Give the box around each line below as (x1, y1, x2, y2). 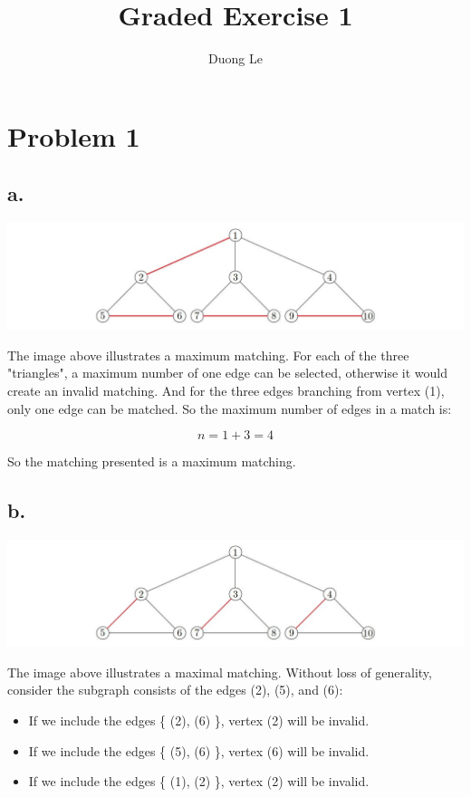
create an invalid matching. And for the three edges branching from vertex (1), (7, 381, 445, 400)
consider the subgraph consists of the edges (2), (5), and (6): (7, 680, 343, 699)
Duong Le (208, 49, 263, 68)
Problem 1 (7, 117, 140, 154)
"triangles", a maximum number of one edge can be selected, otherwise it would (7, 363, 447, 382)
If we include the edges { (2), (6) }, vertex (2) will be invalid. (28, 710, 370, 729)
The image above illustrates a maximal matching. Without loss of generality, (7, 662, 432, 681)
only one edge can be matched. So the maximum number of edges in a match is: (7, 398, 452, 418)
